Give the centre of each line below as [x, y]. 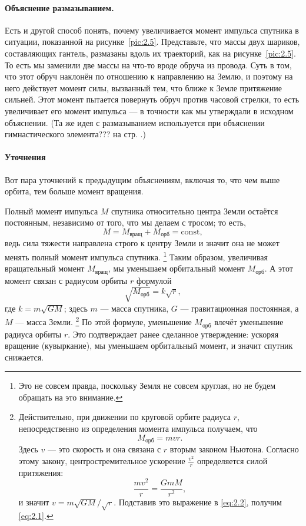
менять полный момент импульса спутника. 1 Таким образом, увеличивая [136, 256]
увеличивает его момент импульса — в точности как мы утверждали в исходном [149, 110]
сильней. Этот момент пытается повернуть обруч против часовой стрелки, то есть [152, 99]
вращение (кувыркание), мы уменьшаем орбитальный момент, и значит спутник [149, 345]
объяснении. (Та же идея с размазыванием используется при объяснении [135, 122]
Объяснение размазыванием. [59, 7]
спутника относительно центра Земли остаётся [195, 211]
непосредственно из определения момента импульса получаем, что [138, 429]
